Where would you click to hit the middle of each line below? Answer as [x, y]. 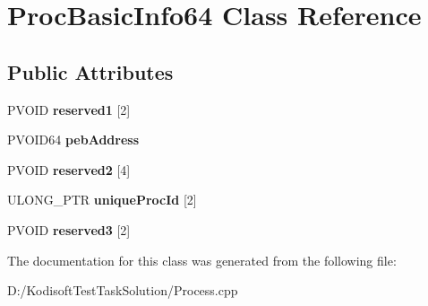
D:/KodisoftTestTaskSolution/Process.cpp [123, 290]
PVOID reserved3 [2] [69, 229]
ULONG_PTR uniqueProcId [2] [102, 200]
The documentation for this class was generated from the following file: [202, 260]
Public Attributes [90, 71]
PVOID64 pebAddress [73, 140]
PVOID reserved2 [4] [69, 169]
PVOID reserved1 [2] [69, 109]
